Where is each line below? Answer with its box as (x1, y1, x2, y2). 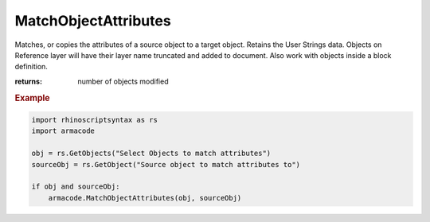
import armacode (31, 127, 96, 135)
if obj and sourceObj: (31, 182, 120, 191)
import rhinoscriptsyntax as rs (31, 115, 158, 124)
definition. (14, 62, 48, 72)
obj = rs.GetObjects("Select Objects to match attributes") (31, 149, 272, 158)
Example (14, 92, 51, 103)
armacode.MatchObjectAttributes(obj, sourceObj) (48, 193, 242, 202)
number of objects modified (77, 76, 169, 86)
